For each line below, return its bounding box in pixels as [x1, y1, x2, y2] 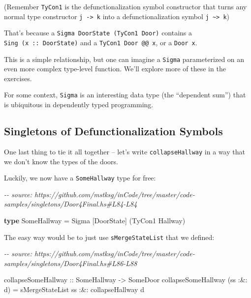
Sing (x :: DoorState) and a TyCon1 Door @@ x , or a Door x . [4, 37, 197, 47]
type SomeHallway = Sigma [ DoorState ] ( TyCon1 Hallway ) [4, 215, 186, 226]
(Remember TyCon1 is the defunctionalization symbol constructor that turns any [4, 1, 247, 11]
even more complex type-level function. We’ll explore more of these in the [4, 63, 226, 74]
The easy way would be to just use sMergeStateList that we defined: [4, 232, 215, 242]
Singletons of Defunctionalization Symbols [4, 123, 223, 139]
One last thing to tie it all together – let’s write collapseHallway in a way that [4, 146, 245, 156]
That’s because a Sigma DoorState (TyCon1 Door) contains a [4, 28, 192, 38]
